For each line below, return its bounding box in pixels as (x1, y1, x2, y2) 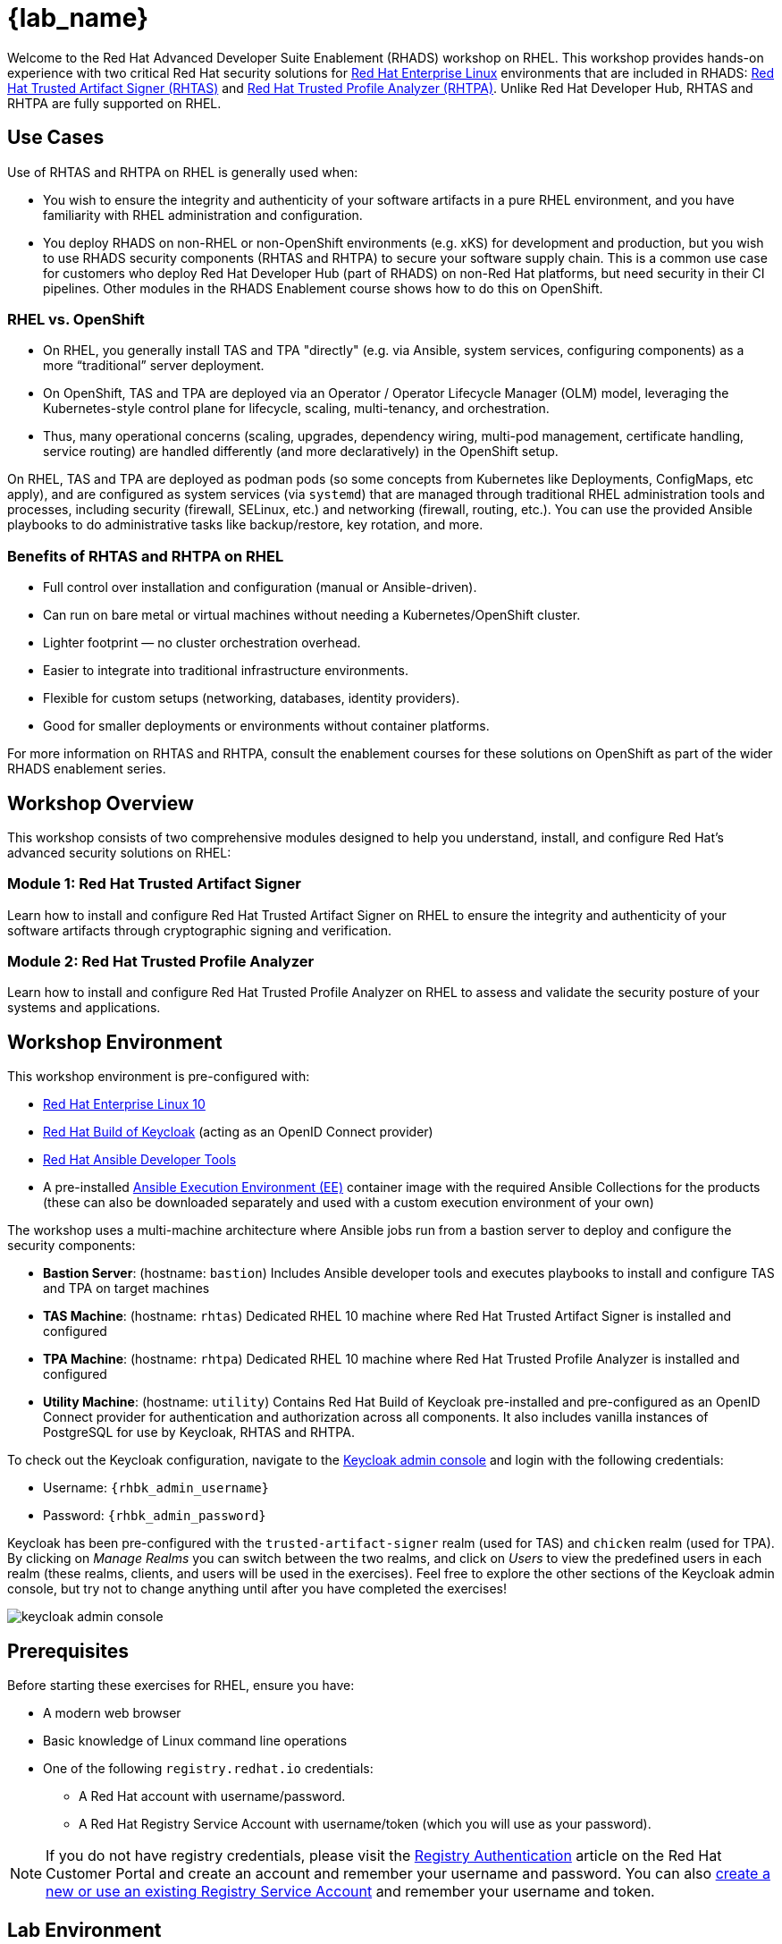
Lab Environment (7, 1918, 162, 1941)
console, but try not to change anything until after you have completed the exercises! (7, 1581, 507, 1597)
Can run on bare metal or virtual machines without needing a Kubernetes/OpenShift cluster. (43, 607, 581, 623)
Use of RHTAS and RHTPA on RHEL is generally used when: (7, 164, 358, 180)
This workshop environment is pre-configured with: (7, 1069, 310, 1085)
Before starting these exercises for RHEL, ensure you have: (7, 1678, 355, 1694)
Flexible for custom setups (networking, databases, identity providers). (43, 690, 460, 706)
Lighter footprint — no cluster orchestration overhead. (43, 635, 361, 651)
